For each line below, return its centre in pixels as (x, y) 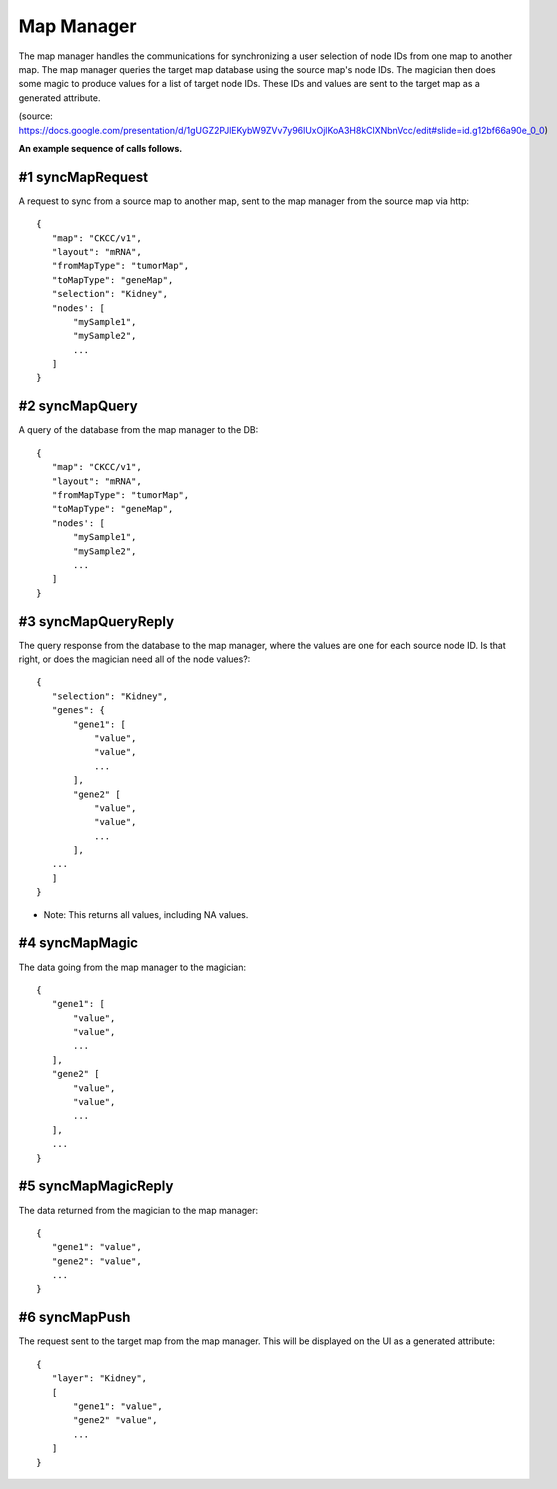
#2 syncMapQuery (78, 406)
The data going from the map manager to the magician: (132, 967)
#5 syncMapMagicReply (96, 1186)
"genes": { (78, 710)
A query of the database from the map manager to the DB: (138, 430)
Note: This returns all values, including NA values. (146, 914)
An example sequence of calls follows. (100, 148)
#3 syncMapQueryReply (96, 621)
